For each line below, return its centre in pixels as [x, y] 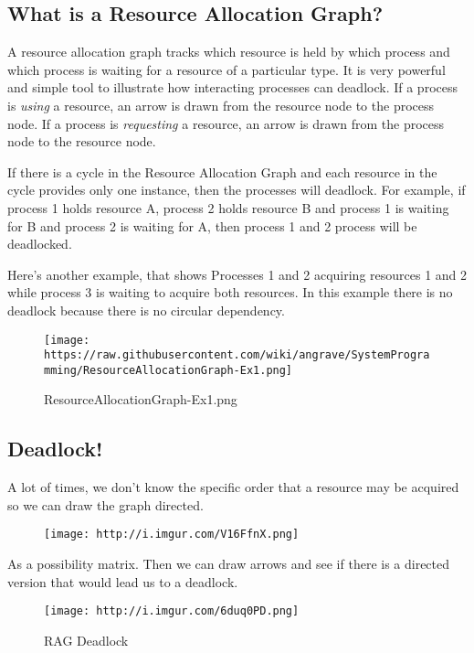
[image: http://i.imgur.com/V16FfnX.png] [172, 535]
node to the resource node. [82, 141]
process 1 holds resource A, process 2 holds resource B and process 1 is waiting [228, 207]
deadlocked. [40, 244]
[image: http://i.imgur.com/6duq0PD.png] [172, 611]
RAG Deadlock [86, 640]
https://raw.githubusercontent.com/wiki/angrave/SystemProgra [237, 355]
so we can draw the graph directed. [105, 504]
